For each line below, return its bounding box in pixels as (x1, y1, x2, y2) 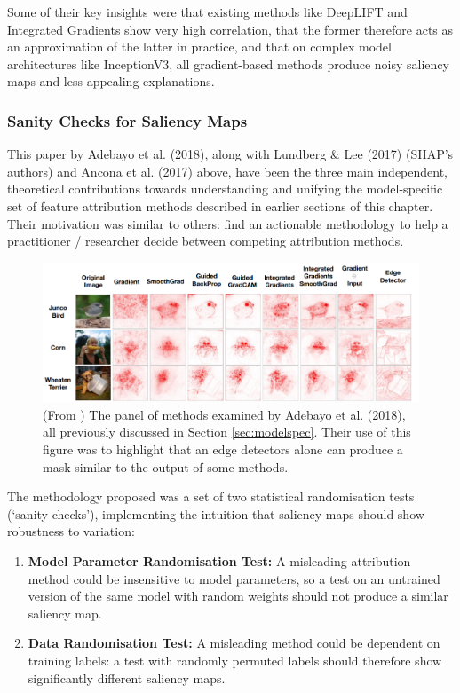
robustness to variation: (7, 522, 135, 540)
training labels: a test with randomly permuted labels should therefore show (28, 650, 442, 669)
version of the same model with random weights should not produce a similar (28, 587, 448, 605)
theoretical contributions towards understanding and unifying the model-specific (7, 179, 443, 198)
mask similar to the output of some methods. (43, 457, 289, 476)
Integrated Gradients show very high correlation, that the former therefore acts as (7, 20, 454, 38)
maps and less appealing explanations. (7, 72, 215, 91)
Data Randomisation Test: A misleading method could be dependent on (28, 634, 440, 652)
